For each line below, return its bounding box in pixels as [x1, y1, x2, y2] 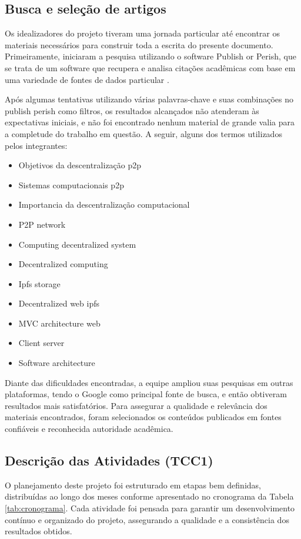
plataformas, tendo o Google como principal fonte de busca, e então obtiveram [5, 388, 287, 400]
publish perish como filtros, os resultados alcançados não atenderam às [5, 104, 259, 117]
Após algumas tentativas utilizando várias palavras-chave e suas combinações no [5, 93, 294, 105]
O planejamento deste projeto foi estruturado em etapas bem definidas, [5, 478, 261, 491]
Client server [18, 337, 65, 349]
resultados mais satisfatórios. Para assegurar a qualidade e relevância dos [5, 399, 267, 411]
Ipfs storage [18, 277, 61, 290]
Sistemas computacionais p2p [18, 178, 124, 191]
